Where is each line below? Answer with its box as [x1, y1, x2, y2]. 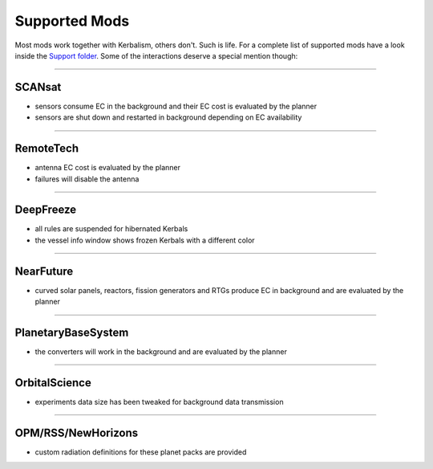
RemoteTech [14, 141, 79, 156]
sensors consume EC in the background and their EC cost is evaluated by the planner [34, 101, 317, 111]
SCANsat [14, 80, 62, 94]
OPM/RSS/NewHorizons [14, 426, 139, 439]
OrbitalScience [14, 376, 91, 389]
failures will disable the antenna [34, 173, 140, 184]
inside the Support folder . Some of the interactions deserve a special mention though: [14, 51, 298, 60]
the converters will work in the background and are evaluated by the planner [34, 347, 288, 357]
